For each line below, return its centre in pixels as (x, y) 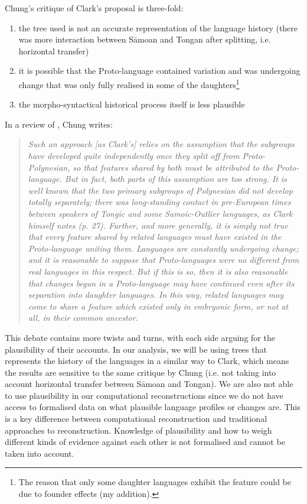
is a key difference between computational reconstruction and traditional (136, 419)
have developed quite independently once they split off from (134, 155)
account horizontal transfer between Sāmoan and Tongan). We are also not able (149, 384)
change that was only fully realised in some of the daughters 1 (129, 83)
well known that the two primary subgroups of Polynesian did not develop (160, 190)
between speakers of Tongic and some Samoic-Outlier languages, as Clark (160, 213)
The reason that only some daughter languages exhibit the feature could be (155, 482)
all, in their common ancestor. (83, 318)
